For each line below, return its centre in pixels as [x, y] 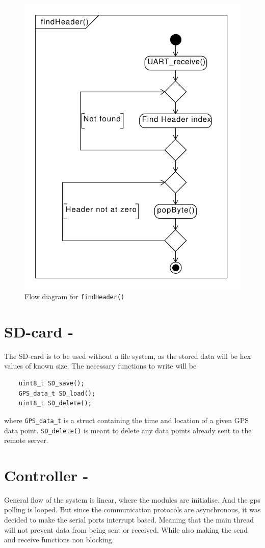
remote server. [26, 440]
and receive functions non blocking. [59, 540]
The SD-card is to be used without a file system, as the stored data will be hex [128, 356]
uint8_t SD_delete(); [55, 403]
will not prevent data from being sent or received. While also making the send [126, 529]
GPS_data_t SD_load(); [57, 393]
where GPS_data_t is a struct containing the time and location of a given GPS [127, 420]
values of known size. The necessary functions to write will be [100, 366]
